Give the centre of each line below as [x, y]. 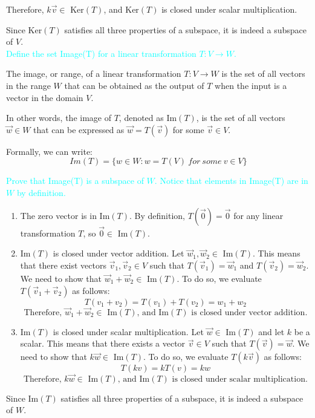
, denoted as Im [148, 118]
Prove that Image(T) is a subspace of [75, 181]
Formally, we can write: [49, 151]
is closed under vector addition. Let [119, 253]
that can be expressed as [79, 129]
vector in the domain [45, 97]
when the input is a [251, 85]
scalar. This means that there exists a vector [103, 343]
